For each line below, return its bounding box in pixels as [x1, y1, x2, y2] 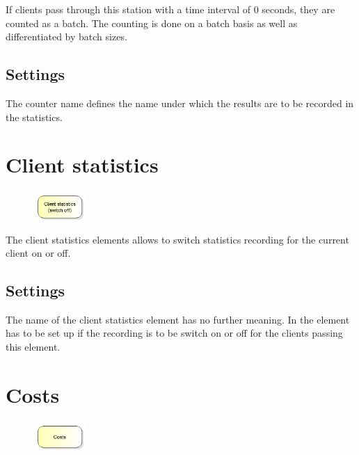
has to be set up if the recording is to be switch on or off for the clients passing [6, 326, 343, 340]
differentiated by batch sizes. [6, 29, 127, 44]
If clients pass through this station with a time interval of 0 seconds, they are [6, 2, 335, 16]
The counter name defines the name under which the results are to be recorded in [6, 95, 354, 110]
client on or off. [6, 246, 71, 260]
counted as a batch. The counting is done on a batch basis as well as [6, 15, 298, 30]
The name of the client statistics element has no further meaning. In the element [6, 312, 350, 326]
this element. [6, 340, 61, 354]
